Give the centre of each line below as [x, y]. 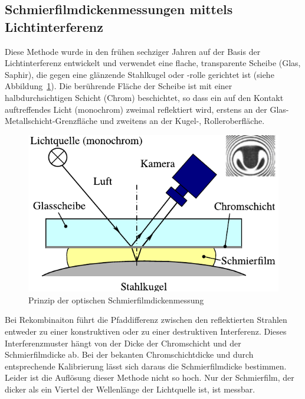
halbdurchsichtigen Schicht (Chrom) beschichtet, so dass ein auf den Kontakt [144, 97]
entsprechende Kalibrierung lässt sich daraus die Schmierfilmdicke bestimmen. [146, 366]
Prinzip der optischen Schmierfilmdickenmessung [116, 300]
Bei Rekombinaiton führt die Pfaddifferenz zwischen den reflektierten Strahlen [146, 320]
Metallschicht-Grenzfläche [51, 121]
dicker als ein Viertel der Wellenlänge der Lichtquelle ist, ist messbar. [130, 389]
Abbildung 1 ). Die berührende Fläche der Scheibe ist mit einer [119, 86]
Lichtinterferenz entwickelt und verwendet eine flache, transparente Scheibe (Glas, [153, 63]
